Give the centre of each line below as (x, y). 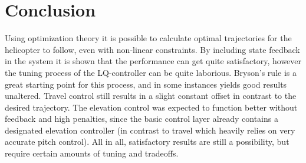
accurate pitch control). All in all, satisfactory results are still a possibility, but (147, 142)
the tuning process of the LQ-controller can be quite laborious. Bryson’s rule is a (151, 72)
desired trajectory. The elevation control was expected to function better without (151, 107)
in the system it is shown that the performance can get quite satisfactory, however (153, 61)
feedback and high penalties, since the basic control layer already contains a (142, 119)
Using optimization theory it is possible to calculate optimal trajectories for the (148, 38)
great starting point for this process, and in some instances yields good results (146, 84)
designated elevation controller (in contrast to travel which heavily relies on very (150, 130)
